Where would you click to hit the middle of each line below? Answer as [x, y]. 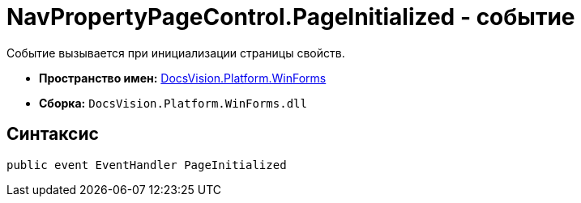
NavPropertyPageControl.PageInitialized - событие [291, 17]
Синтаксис [53, 134]
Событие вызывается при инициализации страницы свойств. [176, 53]
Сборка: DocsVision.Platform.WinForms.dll [173, 103]
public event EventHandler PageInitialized [147, 165]
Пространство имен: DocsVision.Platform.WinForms [183, 78]
